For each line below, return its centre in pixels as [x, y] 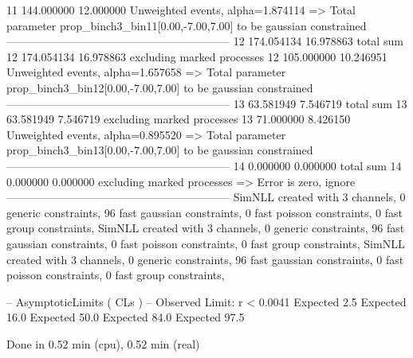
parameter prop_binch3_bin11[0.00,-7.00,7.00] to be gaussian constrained [187, 25]
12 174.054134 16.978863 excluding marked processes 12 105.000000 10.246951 [197, 56]
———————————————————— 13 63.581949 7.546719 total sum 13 [207, 103]
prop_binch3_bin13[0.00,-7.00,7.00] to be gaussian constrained [160, 150]
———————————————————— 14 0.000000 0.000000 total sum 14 [204, 165]
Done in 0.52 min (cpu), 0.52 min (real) [103, 343]
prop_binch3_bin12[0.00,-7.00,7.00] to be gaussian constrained [160, 87]
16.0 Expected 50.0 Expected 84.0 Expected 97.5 [126, 317]
